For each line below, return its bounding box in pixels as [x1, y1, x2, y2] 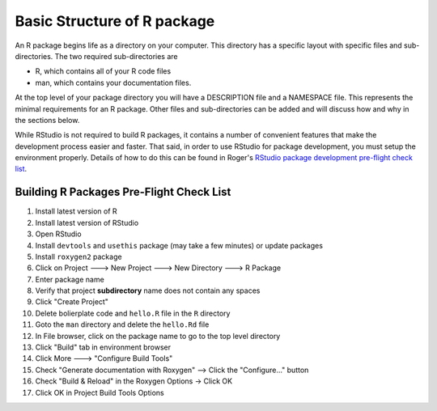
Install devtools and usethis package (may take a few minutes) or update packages [35, 240, 324, 250]
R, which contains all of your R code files [35, 66, 172, 76]
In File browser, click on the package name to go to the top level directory [35, 331, 281, 341]
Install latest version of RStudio [35, 218, 139, 227]
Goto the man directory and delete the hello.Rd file [35, 320, 210, 329]
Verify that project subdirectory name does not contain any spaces [35, 286, 261, 295]
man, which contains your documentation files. [35, 78, 192, 87]
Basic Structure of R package [15, 12, 215, 30]
